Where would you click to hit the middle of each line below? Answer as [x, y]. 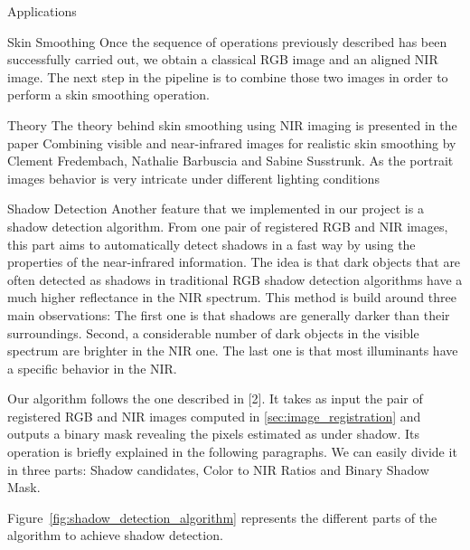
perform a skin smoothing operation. [108, 95]
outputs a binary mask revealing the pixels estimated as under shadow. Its [214, 434]
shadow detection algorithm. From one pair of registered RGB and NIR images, [228, 226]
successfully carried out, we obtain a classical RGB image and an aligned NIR [223, 59]
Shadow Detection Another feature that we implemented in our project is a [216, 209]
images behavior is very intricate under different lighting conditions [193, 178]
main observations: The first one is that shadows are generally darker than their [229, 314]
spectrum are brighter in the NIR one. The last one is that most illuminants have [233, 351]
